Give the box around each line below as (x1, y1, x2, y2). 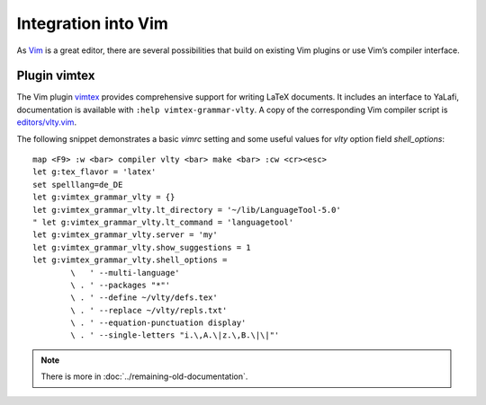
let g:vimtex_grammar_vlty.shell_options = (32, 255, 228, 265)
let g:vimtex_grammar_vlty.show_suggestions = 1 (32, 242, 251, 252)
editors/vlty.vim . (16, 117, 76, 128)
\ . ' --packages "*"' (70, 279, 171, 290)
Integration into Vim (16, 13, 168, 33)
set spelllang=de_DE (32, 180, 123, 189)
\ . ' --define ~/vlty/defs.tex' (70, 293, 218, 303)
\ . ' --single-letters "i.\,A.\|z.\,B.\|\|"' (70, 330, 280, 340)
